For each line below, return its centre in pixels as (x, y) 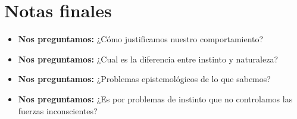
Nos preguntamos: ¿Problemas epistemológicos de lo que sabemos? (144, 79)
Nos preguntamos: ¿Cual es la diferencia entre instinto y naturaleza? (148, 59)
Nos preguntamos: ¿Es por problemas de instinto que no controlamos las (155, 98)
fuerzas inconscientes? (58, 110)
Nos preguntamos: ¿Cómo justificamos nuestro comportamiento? (141, 39)
